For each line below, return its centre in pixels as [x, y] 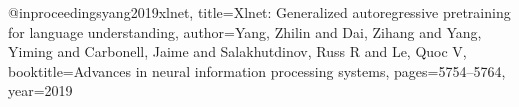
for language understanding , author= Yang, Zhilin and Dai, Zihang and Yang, [245, 31]
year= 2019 [40, 90]
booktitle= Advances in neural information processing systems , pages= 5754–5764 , [257, 70]
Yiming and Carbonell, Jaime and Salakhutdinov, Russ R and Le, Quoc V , [237, 51]
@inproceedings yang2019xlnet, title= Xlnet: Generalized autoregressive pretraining [259, 12]
